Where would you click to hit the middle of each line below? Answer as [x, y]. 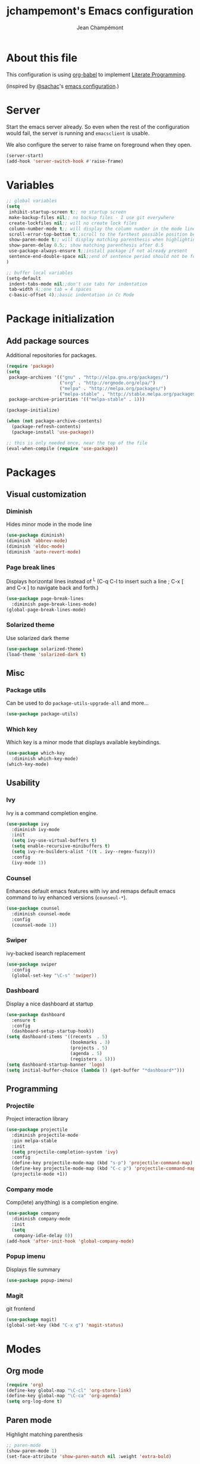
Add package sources [48, 341]
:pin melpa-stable [35, 1141]
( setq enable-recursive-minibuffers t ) [61, 846]
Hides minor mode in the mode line [49, 524]
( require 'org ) [25, 1385]
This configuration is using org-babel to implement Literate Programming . [96, 74]
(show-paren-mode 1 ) [32, 1451]
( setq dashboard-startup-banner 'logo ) [56, 1065]
